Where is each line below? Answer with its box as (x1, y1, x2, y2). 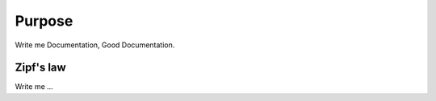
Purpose (15, 12, 73, 30)
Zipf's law (15, 61, 66, 75)
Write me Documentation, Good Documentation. (15, 40, 175, 50)
